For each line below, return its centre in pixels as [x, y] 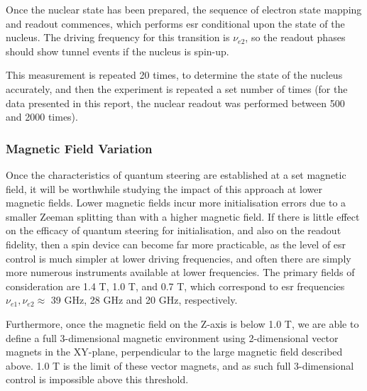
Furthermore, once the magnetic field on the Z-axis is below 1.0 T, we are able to [182, 323]
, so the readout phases [295, 37]
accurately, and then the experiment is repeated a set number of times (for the [177, 88]
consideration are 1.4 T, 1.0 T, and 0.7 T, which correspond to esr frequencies [175, 286]
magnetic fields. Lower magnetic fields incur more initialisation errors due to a [176, 203]
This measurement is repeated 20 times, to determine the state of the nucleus [174, 75]
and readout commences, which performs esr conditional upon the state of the [175, 23]
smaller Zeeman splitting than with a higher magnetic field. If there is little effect [183, 216]
